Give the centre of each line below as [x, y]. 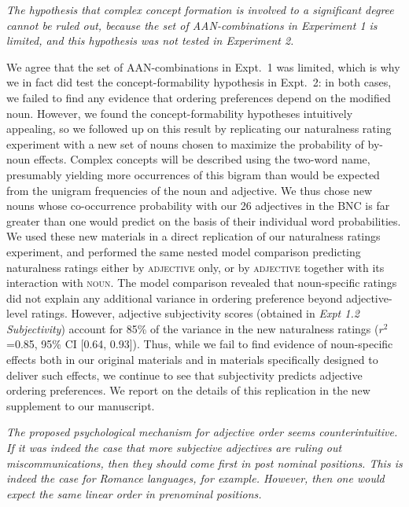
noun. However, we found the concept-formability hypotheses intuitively [180, 113]
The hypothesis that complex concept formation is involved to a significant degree [200, 9]
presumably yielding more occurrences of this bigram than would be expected [193, 174]
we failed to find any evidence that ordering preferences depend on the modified [199, 97]
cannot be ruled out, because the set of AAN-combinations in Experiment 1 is [192, 25]
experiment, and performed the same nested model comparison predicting [184, 251]
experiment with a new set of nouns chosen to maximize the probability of [185, 143]
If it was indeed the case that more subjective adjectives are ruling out [174, 448]
